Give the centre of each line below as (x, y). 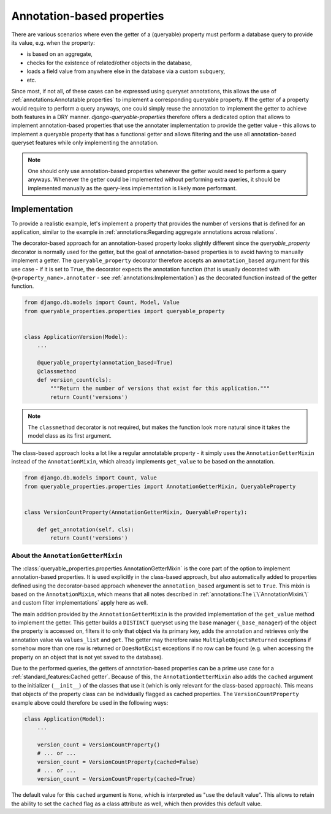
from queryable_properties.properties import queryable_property (124, 311)
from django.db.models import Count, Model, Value (102, 303)
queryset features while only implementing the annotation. (85, 143)
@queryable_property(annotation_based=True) (105, 363)
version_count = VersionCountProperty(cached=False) (118, 762)
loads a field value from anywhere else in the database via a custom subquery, (126, 71)
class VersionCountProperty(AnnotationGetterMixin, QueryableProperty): (136, 512)
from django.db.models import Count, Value (91, 478)
